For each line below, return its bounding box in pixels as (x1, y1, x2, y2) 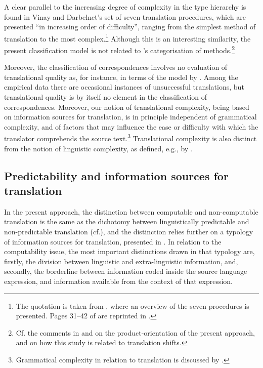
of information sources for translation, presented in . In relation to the (4, 236, 222, 247)
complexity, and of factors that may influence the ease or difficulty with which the (4, 121, 258, 132)
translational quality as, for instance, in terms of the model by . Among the (4, 71, 238, 82)
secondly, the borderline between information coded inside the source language (4, 266, 247, 276)
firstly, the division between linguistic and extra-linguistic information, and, (4, 256, 238, 266)
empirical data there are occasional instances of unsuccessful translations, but (4, 81, 244, 92)
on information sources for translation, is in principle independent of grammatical (4, 111, 257, 122)
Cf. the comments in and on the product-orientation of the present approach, (16, 327, 255, 338)
